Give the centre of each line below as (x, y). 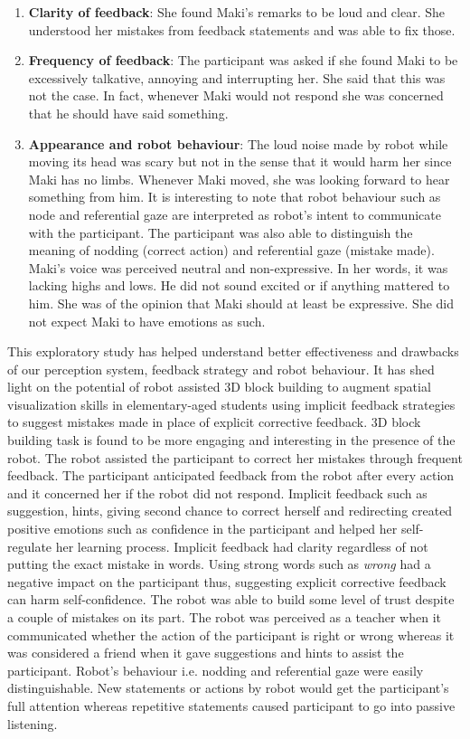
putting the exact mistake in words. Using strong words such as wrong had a (219, 564)
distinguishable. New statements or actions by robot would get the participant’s (228, 688)
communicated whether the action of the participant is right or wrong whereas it (231, 635)
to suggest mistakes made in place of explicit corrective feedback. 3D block (214, 422)
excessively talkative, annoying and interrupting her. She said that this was (237, 77)
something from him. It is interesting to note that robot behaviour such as (235, 197)
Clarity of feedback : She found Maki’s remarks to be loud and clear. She (236, 12)
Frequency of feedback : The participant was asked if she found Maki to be (243, 60)
